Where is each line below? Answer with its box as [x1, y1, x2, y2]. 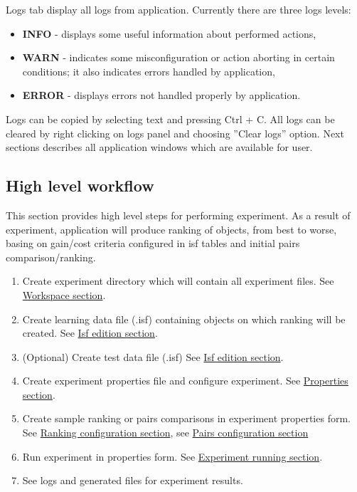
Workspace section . [22, 287, 106, 302]
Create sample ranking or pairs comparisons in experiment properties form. [22, 411, 351, 426]
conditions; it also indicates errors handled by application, [22, 63, 275, 78]
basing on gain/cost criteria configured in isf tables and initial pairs [6, 236, 300, 251]
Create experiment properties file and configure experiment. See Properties [22, 373, 348, 388]
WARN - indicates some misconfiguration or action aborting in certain [22, 50, 335, 65]
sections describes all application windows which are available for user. [6, 140, 313, 155]
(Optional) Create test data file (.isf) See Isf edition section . [22, 349, 284, 364]
